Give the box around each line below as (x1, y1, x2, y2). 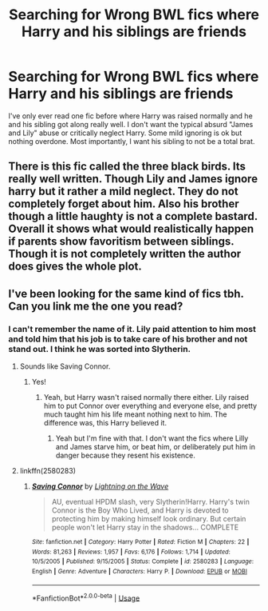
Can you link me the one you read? (8, 299, 183, 313)
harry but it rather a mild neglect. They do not (8, 185, 239, 198)
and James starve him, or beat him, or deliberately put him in (55, 442, 255, 452)
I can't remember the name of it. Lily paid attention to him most (8, 323, 257, 334)
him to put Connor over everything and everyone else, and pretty (43, 401, 258, 411)
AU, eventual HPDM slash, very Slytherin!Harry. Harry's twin (51, 497, 250, 507)
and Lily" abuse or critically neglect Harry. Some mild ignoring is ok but (8, 128, 242, 138)
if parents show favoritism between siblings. (8, 234, 235, 249)
